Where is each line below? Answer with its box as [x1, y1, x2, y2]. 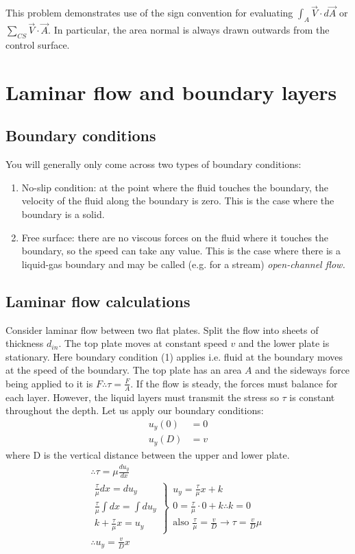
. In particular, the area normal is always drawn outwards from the [48, 23, 330, 37]
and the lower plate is [238, 336, 330, 350]
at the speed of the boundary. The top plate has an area [5, 363, 242, 377]
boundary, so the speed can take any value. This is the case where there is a [21, 243, 341, 258]
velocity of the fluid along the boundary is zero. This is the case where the [21, 193, 334, 208]
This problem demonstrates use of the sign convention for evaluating [5, 5, 293, 20]
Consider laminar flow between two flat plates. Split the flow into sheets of [5, 322, 319, 337]
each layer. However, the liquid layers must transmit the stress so [5, 389, 279, 404]
